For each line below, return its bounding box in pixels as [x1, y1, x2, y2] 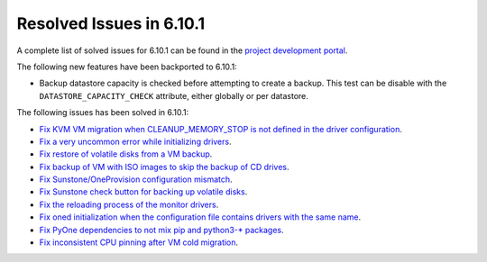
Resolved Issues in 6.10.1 [16, 14, 206, 33]
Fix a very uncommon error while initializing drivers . [39, 136, 232, 147]
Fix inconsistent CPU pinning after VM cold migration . [39, 237, 239, 248]
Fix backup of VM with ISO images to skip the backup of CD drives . [39, 161, 289, 172]
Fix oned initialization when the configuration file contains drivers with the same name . [39, 212, 362, 222]
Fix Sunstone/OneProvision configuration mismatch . [39, 174, 234, 185]
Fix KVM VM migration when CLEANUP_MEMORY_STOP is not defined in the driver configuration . [39, 123, 403, 134]
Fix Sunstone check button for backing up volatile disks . [39, 186, 248, 197]
